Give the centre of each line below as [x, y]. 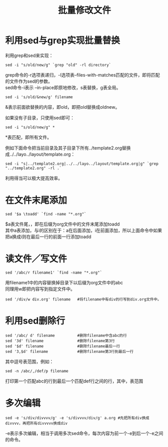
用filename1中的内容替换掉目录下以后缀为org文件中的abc [64, 282]
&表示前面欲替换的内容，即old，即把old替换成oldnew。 [62, 107]
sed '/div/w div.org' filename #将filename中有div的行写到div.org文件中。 [83, 299]
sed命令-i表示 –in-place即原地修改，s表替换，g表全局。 [63, 87]
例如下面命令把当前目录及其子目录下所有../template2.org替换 [68, 148]
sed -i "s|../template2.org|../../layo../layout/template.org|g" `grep [82, 164]
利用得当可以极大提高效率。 [34, 178]
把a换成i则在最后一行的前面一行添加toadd [48, 237]
